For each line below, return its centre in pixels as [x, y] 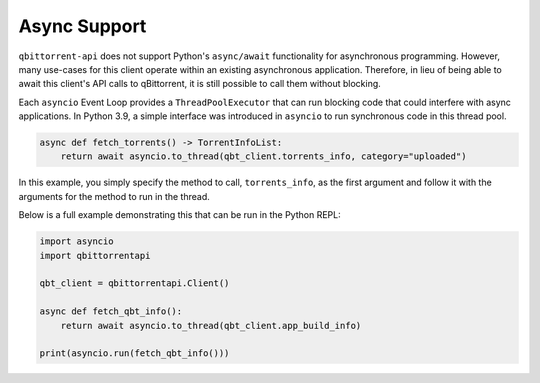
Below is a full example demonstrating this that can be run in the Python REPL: [179, 215]
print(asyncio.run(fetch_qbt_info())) [134, 353]
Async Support [82, 26]
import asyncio [76, 241]
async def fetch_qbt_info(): [111, 311]
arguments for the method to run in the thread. [114, 196]
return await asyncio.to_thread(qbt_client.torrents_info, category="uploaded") [263, 156]
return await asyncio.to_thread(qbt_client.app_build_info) [211, 325]
